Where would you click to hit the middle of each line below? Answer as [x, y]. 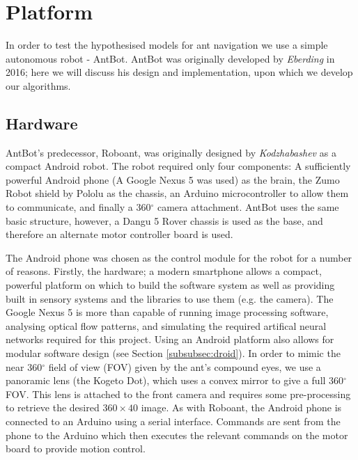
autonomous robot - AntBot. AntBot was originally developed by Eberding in [170, 58]
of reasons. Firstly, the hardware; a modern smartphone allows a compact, [164, 271]
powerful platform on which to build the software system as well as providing [170, 285]
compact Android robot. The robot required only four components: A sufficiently [178, 166]
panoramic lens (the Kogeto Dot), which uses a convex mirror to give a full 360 [175, 380]
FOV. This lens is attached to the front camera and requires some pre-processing [178, 394]
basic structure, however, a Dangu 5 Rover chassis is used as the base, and [164, 220]
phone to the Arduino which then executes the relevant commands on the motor [177, 435]
